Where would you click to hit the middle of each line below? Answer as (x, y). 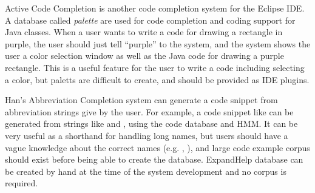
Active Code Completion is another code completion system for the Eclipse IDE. (155, 8)
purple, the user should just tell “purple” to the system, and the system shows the (158, 43)
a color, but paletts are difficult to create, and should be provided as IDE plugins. (157, 79)
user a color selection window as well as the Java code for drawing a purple (144, 56)
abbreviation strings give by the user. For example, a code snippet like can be (149, 111)
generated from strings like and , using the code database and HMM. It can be (151, 124)
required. (22, 183)
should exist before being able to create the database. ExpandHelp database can (154, 159)
